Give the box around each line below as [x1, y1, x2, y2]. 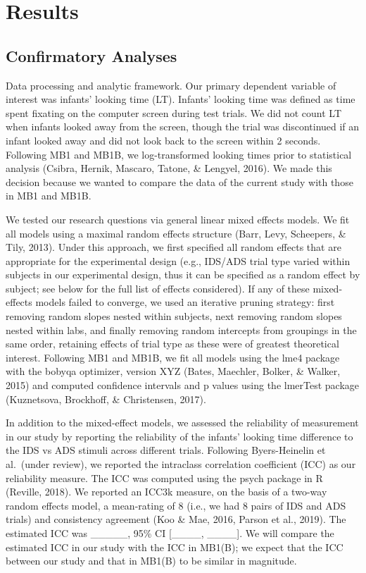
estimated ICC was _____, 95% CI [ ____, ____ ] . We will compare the [6, 525, 334, 540]
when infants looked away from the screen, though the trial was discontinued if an [6, 119, 360, 134]
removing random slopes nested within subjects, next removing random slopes [6, 309, 342, 324]
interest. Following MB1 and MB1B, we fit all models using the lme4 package [6, 350, 340, 364]
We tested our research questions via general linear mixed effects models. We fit [6, 211, 350, 226]
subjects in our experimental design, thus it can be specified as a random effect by [6, 267, 360, 282]
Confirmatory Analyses [6, 44, 177, 66]
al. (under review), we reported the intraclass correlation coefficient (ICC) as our [6, 457, 356, 472]
